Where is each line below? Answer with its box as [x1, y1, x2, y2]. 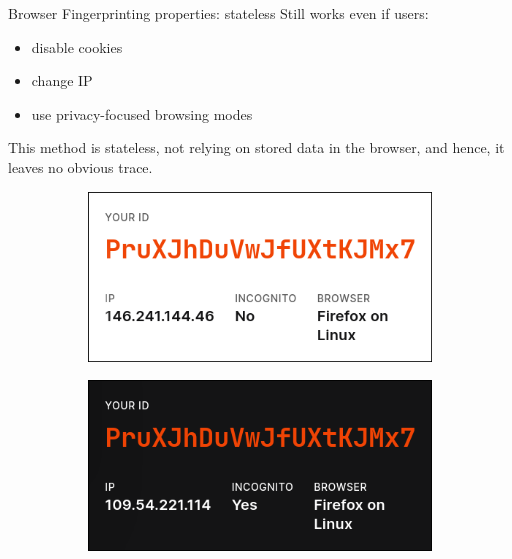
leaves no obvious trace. [8, 156, 153, 177]
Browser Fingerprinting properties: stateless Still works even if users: [8, 3, 429, 23]
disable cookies [31, 36, 123, 57]
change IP [31, 70, 93, 91]
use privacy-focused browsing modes [31, 103, 253, 124]
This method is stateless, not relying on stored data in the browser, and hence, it [8, 137, 505, 158]
